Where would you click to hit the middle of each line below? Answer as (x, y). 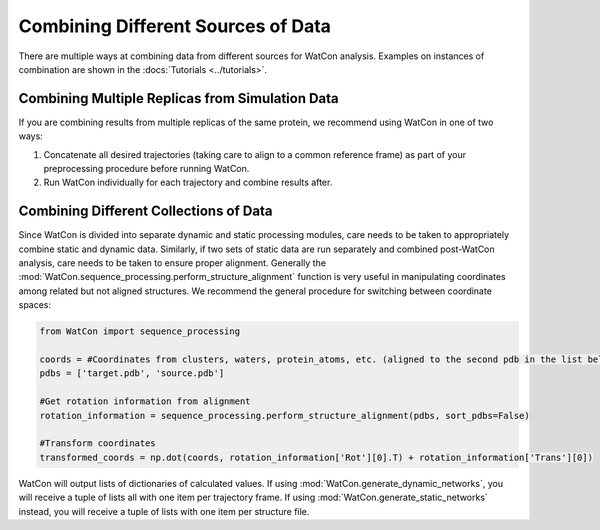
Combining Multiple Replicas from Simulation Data (178, 98)
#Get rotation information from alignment (145, 401)
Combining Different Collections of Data (145, 211)
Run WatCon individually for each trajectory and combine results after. (188, 182)
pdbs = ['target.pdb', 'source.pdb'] (132, 373)
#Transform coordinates (98, 443)
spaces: (35, 305)
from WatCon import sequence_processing (139, 331)
